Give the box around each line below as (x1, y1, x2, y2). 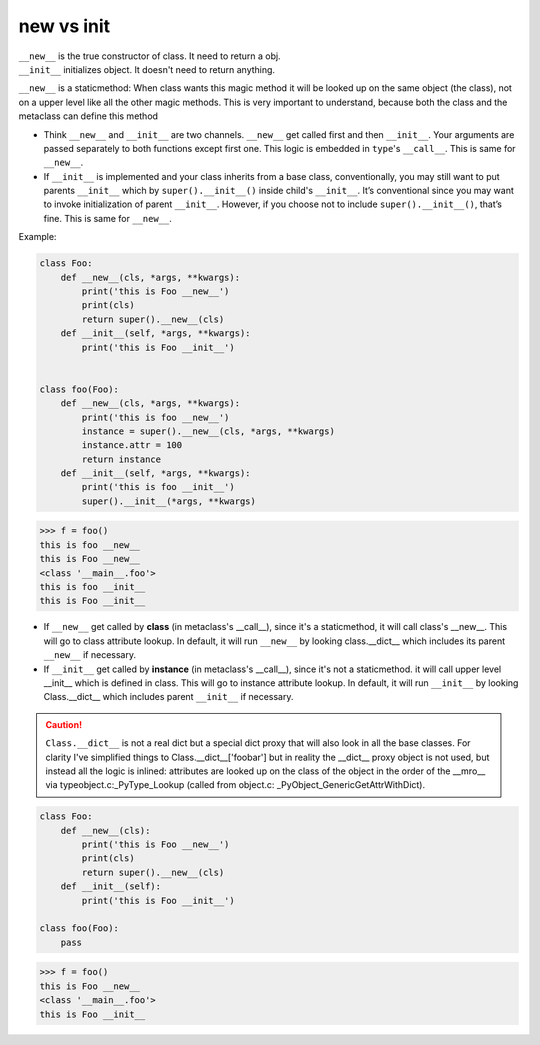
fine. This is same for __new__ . (43, 212, 172, 224)
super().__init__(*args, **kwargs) (81, 495, 257, 507)
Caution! (45, 718, 83, 730)
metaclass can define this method (18, 110, 159, 122)
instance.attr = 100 (81, 440, 183, 451)
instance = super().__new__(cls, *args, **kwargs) (81, 425, 335, 437)
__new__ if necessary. (43, 649, 137, 661)
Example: (18, 231, 57, 243)
